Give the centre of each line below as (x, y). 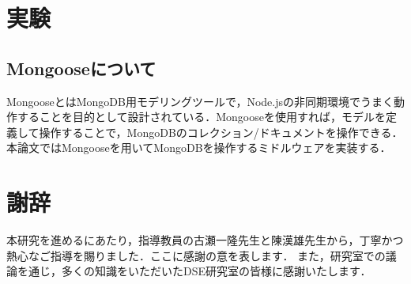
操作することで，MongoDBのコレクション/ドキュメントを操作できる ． (221, 132)
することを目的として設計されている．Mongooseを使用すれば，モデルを (201, 117)
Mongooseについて (81, 68)
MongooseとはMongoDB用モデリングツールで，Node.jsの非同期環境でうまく (200, 101)
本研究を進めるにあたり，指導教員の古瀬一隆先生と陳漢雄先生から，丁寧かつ (205, 240)
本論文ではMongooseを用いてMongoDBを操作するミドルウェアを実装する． (199, 148)
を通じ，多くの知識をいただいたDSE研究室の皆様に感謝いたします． (194, 271)
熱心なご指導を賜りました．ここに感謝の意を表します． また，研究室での (196, 255)
